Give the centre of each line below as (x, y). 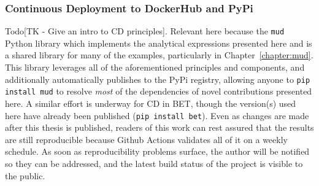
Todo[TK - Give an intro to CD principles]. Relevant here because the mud (145, 31)
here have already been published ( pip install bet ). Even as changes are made (157, 115)
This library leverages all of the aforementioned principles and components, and (155, 67)
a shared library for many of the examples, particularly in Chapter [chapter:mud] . (159, 55)
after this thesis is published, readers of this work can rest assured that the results (159, 127)
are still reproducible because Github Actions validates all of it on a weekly (146, 139)
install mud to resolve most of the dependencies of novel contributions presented (159, 91)
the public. (25, 175)
